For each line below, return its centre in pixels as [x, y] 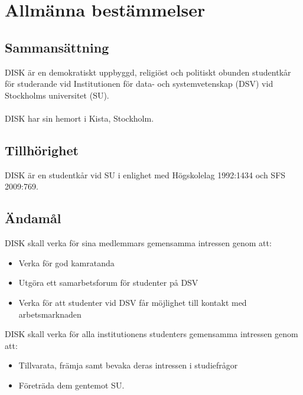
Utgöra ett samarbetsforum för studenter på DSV [108, 283]
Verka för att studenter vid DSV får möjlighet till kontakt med [133, 302]
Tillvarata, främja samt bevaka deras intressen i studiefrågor [128, 365]
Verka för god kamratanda [66, 262]
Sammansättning [57, 47]
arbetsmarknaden [50, 314]
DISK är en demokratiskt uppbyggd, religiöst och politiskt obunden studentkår [148, 72]
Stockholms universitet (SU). [57, 95]
